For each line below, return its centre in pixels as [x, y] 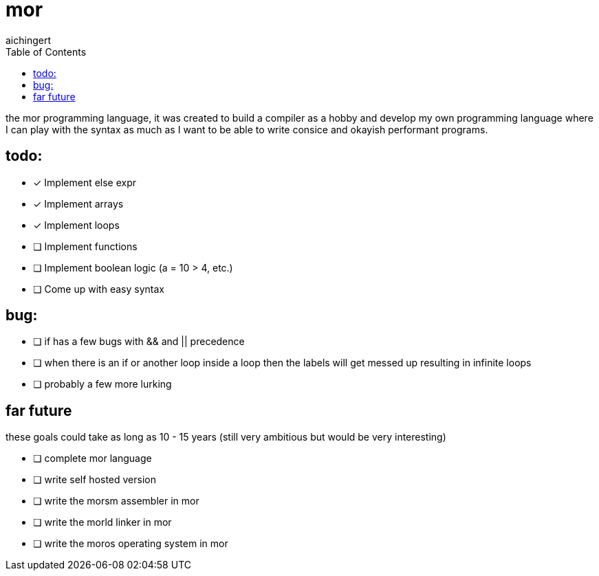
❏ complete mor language [92, 458]
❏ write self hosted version [95, 480]
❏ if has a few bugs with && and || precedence [139, 342]
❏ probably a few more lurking [102, 384]
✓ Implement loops [76, 225]
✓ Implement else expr [85, 182]
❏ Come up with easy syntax [99, 289]
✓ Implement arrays [78, 203]
